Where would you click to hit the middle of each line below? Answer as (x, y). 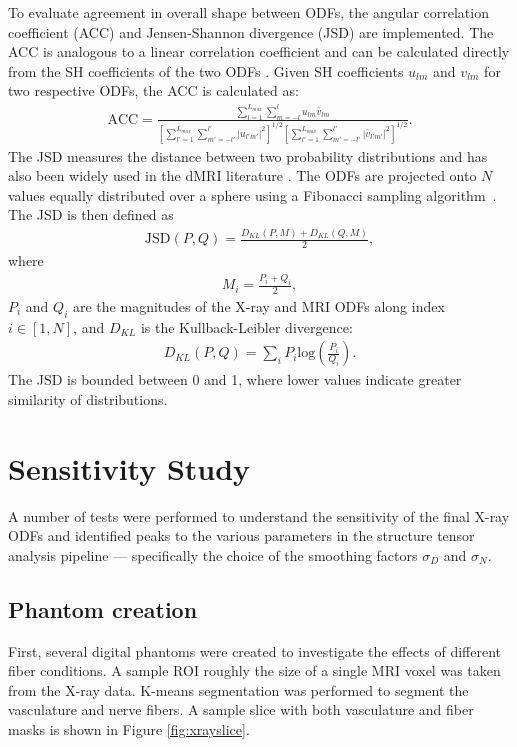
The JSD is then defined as (91, 214)
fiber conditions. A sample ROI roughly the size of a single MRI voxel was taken (254, 670)
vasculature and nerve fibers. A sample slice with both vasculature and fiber (241, 709)
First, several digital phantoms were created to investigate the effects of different (255, 650)
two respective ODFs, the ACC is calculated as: (153, 90)
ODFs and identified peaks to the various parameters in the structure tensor (241, 535)
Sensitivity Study (129, 467)
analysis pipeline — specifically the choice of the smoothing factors (213, 554)
